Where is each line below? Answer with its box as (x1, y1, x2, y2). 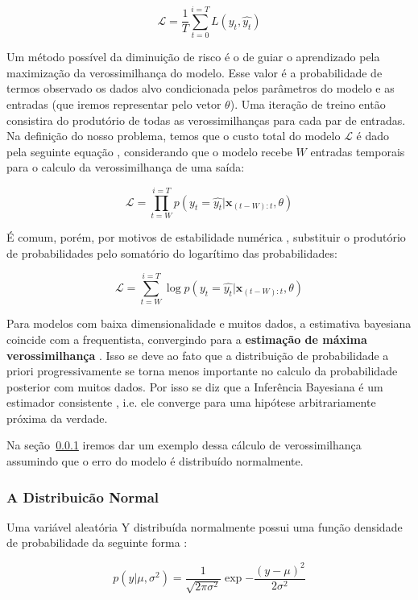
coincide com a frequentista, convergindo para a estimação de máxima (6, 330, 367, 347)
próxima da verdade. (6, 409, 108, 426)
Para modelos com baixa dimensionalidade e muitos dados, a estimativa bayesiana (6, 315, 412, 332)
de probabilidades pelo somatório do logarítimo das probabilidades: (6, 244, 337, 261)
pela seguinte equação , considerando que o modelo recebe (6, 143, 292, 159)
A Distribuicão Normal (6, 486, 159, 507)
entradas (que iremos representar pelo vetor (6, 95, 221, 112)
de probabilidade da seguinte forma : (6, 534, 188, 551)
